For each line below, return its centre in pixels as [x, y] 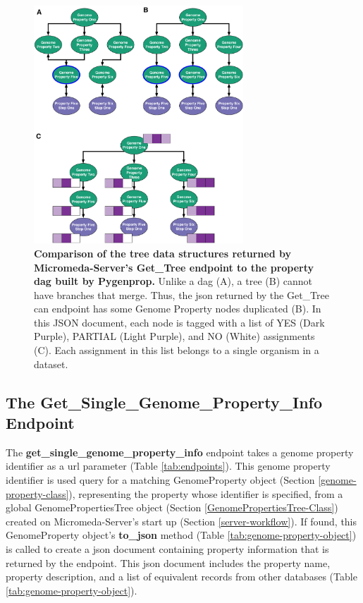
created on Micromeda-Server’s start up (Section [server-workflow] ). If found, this [181, 521]
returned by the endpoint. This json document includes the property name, [168, 562]
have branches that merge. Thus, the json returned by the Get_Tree [181, 294]
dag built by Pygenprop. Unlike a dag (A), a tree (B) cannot [173, 281]
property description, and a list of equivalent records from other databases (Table [181, 577]
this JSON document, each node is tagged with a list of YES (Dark [179, 322]
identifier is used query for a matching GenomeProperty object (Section [160, 480]
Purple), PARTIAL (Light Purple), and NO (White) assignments [174, 336]
